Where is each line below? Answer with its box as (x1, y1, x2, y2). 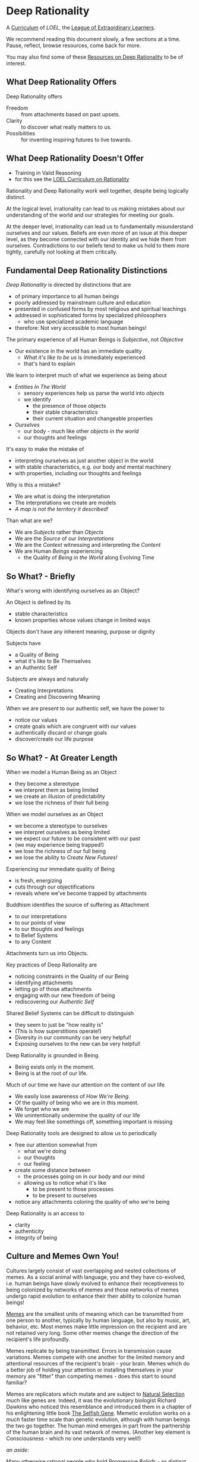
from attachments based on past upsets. (21, 110, 121, 117)
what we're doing (23, 1148, 67, 1154)
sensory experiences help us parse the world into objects (23, 389, 165, 397)
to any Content (14, 938, 52, 945)
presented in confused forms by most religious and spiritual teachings (14, 305, 187, 312)
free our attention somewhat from (14, 1141, 98, 1148)
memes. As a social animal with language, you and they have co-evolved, (6, 1273, 186, 1280)
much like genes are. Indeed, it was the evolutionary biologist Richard (6, 1396, 176, 1404)
